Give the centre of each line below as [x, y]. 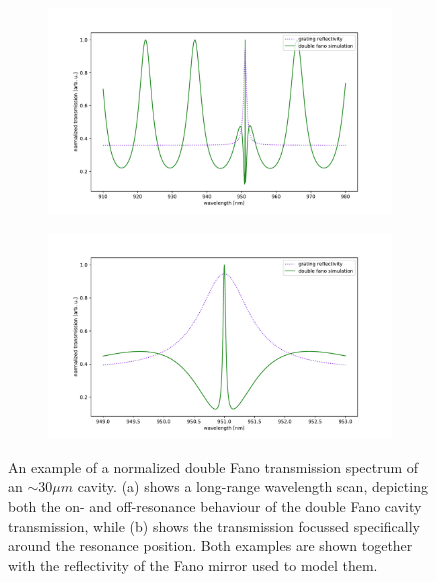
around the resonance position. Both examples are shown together [210, 545]
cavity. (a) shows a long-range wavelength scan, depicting [252, 486]
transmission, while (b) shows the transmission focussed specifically [214, 525]
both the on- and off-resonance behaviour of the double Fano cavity [215, 505]
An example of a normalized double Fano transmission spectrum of [213, 466]
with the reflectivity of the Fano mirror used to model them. [193, 564]
